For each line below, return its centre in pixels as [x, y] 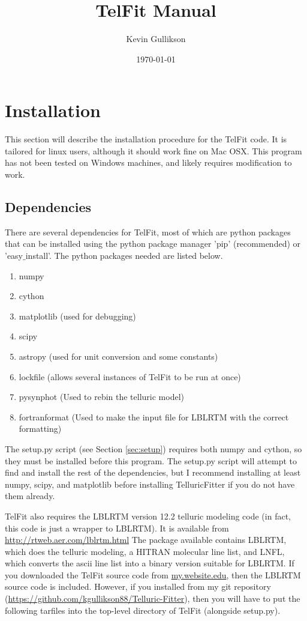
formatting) [40, 429]
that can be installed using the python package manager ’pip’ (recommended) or [153, 244]
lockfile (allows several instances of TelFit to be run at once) [130, 376]
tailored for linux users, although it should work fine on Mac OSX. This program [153, 150]
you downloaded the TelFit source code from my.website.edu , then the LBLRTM [153, 574]
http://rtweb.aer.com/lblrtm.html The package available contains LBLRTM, [146, 540]
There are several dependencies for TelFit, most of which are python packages [148, 232]
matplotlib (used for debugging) [77, 316]
